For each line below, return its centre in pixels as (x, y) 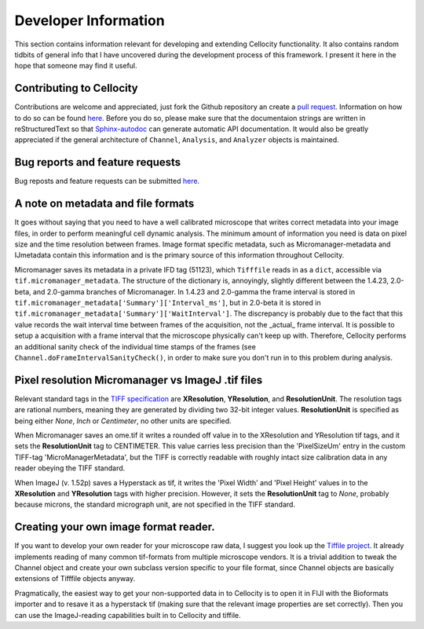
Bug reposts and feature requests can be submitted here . (107, 181)
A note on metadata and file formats (104, 204)
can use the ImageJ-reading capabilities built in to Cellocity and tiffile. (128, 615)
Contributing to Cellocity (77, 88)
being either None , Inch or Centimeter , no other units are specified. (123, 421)
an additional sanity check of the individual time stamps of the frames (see (135, 346)
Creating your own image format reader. (115, 527)
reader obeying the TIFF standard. (70, 468)
